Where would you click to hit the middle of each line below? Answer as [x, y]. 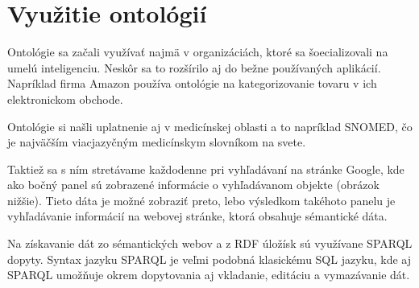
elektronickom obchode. [65, 99]
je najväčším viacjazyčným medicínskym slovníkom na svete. [157, 142]
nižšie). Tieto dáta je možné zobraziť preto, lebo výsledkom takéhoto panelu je [201, 200]
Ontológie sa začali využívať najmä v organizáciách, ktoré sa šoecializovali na [198, 52]
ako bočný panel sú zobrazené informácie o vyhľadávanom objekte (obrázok [193, 185]
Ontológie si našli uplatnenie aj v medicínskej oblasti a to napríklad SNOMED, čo [210, 126]
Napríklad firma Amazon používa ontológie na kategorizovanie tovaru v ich [192, 83]
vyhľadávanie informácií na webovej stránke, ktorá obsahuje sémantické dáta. [197, 216]
